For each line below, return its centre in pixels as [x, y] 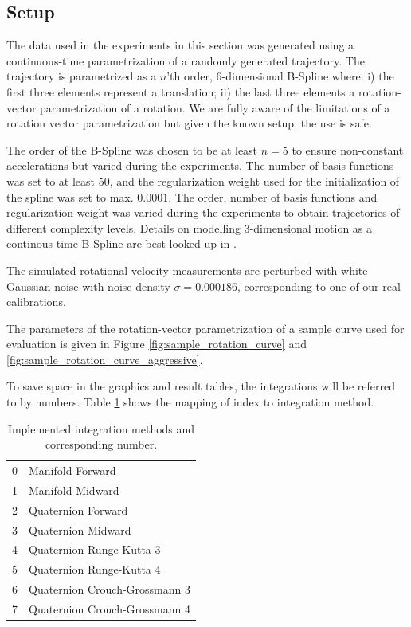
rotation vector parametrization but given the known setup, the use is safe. [189, 123]
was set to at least [51, 180]
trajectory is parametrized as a [82, 76]
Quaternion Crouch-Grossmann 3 [110, 589]
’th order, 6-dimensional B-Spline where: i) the [280, 76]
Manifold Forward [72, 470]
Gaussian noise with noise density [88, 286]
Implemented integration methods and [101, 428]
